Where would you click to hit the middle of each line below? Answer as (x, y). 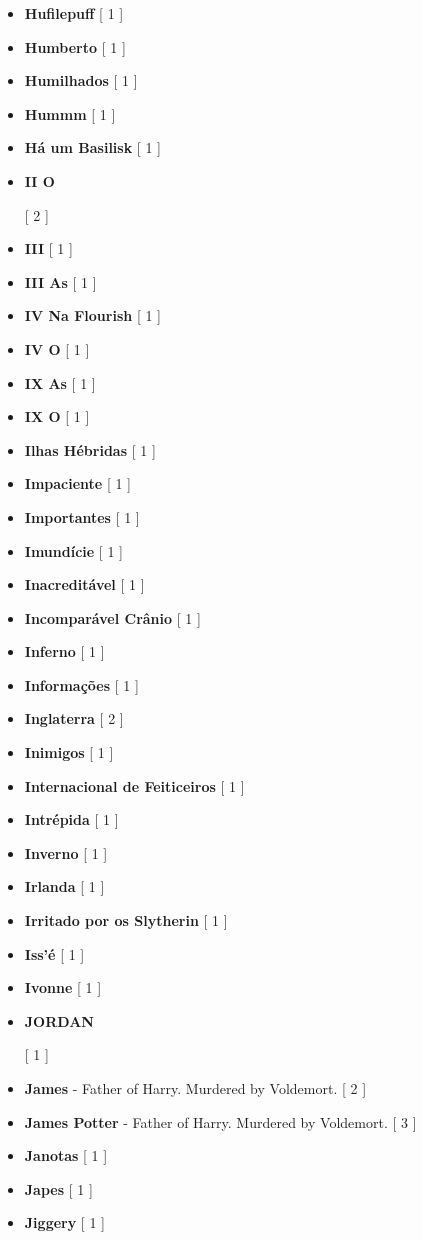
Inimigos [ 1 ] (69, 752)
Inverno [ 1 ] (66, 852)
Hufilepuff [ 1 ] (74, 13)
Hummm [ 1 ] (70, 113)
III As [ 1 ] (60, 281)
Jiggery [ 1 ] (64, 1222)
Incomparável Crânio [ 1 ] (112, 617)
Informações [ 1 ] (81, 684)
